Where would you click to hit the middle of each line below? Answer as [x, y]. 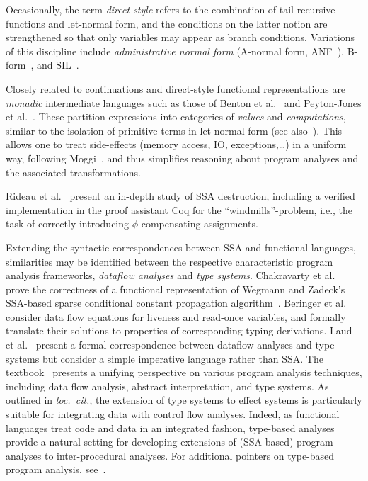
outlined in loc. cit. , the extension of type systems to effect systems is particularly [184, 400]
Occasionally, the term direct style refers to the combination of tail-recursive [171, 9]
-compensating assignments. [198, 223]
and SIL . [58, 65]
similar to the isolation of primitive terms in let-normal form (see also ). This [174, 130]
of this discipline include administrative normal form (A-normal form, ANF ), [175, 51]
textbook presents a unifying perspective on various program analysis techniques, [184, 372]
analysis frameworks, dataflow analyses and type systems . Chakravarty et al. [171, 275]
